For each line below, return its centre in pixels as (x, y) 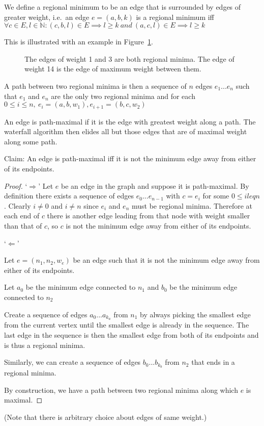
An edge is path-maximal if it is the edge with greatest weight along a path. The (130, 121)
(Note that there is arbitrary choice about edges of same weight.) (106, 417)
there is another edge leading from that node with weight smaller (149, 216)
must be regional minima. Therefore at (192, 205)
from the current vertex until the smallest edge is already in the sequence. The (127, 325)
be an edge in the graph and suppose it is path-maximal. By (155, 185)
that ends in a (213, 362)
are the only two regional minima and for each (123, 96)
